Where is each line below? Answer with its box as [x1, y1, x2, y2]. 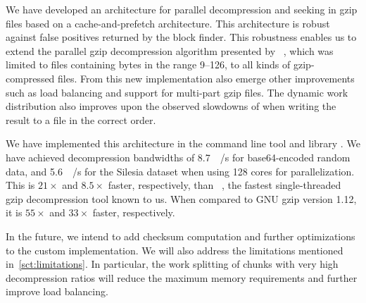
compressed [6, 70, 55, 85]
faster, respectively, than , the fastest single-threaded [108, 178, 341, 192]
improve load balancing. [6, 284, 108, 299]
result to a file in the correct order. [6, 112, 156, 127]
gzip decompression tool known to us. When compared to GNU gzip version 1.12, [6, 191, 357, 206]
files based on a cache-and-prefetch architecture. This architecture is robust [6, 16, 330, 30]
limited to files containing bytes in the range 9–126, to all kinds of [6, 57, 291, 72]
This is [6, 178, 35, 192]
